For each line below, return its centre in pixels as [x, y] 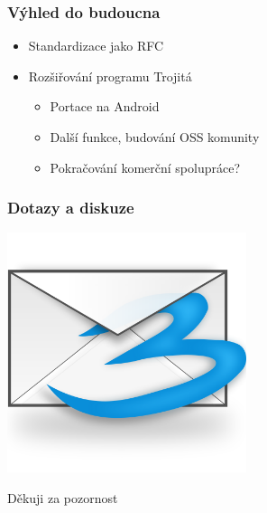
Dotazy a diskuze [71, 208]
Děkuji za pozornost [63, 497]
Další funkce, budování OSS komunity [155, 137]
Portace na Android [105, 106]
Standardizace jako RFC [96, 46]
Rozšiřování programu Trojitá [110, 76]
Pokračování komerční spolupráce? [145, 167]
